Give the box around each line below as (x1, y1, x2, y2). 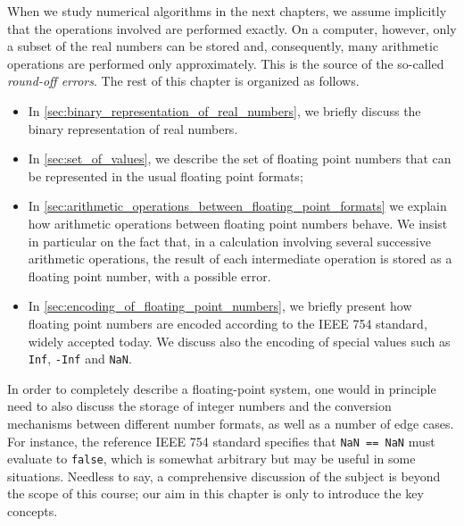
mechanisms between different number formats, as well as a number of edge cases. (7, 413, 454, 432)
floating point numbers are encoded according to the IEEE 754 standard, (28, 313, 427, 332)
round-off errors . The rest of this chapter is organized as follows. (7, 71, 360, 90)
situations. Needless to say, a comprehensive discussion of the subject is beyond (7, 466, 441, 485)
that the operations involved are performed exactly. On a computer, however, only (7, 19, 457, 38)
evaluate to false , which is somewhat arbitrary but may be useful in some (7, 449, 416, 468)
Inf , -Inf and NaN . (28, 349, 132, 368)
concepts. (7, 502, 58, 521)
